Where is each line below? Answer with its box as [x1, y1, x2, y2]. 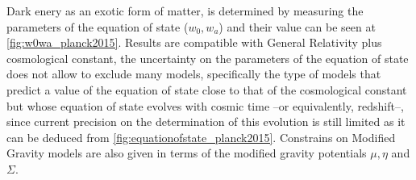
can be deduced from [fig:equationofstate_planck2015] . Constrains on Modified [6, 128, 396, 145]
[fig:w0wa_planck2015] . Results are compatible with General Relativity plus [6, 34, 382, 51]
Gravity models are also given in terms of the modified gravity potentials [6, 144, 367, 161]
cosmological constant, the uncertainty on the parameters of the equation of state [6, 49, 409, 66]
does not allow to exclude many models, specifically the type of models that [6, 65, 381, 82]
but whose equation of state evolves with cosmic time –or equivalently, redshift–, [6, 97, 404, 114]
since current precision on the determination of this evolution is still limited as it [6, 113, 406, 130]
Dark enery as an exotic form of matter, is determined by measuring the [6, 2, 364, 19]
